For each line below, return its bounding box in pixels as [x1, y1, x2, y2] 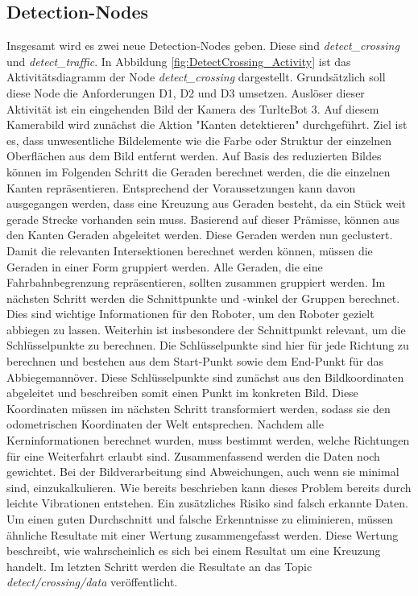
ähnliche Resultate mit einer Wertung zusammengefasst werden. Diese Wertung [6, 526, 399, 543]
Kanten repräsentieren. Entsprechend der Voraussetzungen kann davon [6, 179, 356, 196]
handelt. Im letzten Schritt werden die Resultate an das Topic [6, 557, 312, 574]
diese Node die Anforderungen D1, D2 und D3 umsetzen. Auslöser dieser [6, 84, 365, 101]
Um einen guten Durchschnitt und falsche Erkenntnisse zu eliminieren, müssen [6, 511, 394, 528]
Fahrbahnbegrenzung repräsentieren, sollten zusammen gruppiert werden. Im [6, 274, 386, 291]
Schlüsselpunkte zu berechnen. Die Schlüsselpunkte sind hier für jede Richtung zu [6, 337, 409, 354]
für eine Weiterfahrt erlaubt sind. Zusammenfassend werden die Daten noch [6, 447, 380, 464]
